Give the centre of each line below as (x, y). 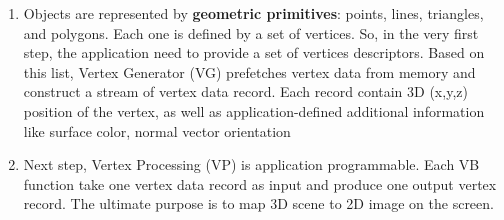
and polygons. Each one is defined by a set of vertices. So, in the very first (251, 32)
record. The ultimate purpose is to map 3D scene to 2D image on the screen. (258, 203)
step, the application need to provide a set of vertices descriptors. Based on (254, 52)
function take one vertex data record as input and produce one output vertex (260, 183)
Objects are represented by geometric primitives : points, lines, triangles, (253, 13)
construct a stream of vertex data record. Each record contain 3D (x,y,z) (245, 91)
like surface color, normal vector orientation (157, 130)
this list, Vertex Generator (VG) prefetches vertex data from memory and (249, 71)
